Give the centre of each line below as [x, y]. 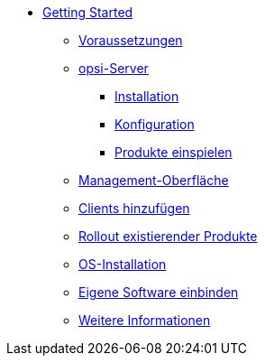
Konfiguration [155, 124]
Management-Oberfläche [154, 180]
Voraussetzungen [131, 40]
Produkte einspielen [174, 152]
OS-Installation [123, 264]
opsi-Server [114, 68]
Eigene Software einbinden [159, 292]
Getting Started [88, 12]
